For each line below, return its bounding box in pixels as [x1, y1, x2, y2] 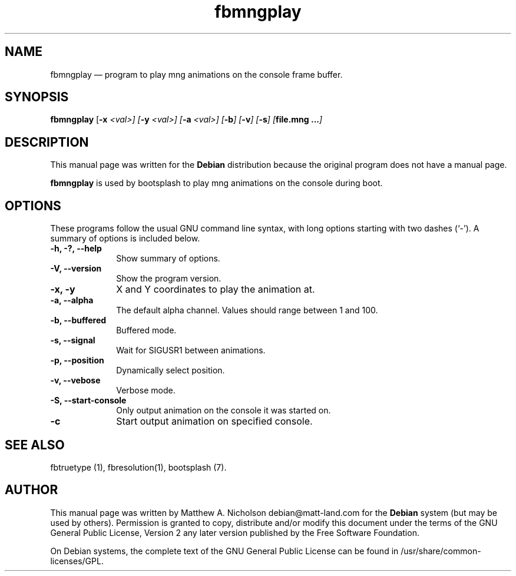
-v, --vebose [50, 375, 101, 386]
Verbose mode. [116, 385, 176, 396]
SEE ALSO [5, 437, 65, 452]
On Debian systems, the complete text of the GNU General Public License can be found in [50, 545, 399, 556]
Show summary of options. [116, 253, 220, 264]
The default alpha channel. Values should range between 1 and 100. [116, 305, 378, 316]
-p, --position [50, 355, 104, 366]
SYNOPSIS [5, 90, 69, 105]
